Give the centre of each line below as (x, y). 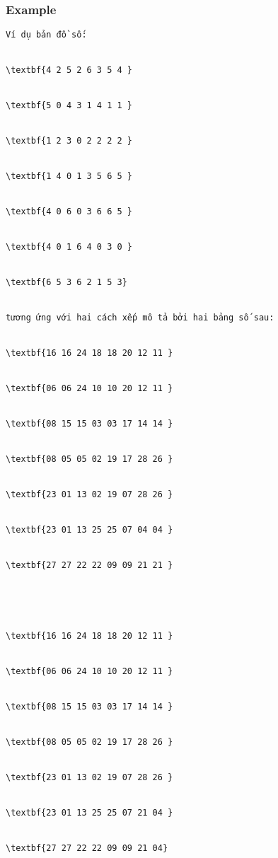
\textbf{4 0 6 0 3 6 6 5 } (69, 212)
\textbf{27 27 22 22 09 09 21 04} (87, 848)
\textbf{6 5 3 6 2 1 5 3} (66, 282)
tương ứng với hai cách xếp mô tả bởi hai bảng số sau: (140, 317)
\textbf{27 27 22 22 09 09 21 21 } (89, 565)
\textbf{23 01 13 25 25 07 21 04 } (89, 812)
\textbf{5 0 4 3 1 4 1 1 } (69, 106)
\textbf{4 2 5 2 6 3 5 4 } (69, 70)
